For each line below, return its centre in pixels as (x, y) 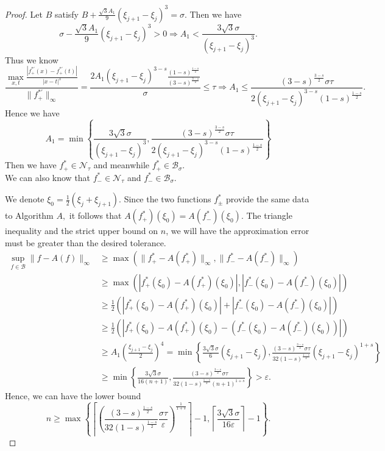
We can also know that (48, 177)
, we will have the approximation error (238, 231)
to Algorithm (29, 215)
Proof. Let (24, 14)
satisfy (66, 14)
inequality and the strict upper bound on (82, 231)
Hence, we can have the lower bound (73, 396)
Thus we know (32, 59)
